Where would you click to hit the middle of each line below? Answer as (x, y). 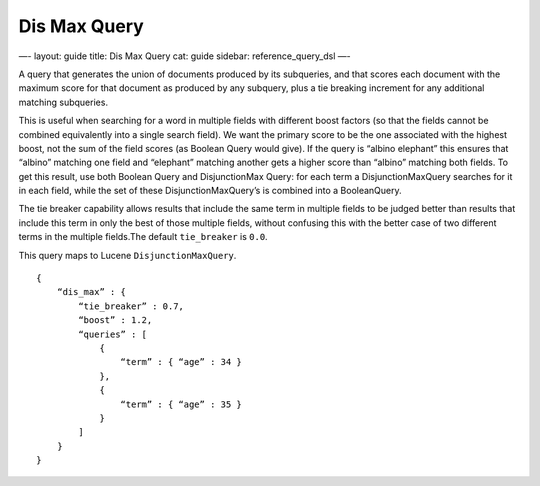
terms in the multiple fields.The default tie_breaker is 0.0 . (143, 237)
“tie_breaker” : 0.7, (131, 306)
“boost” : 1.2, (115, 320)
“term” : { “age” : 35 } (181, 404)
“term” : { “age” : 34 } (181, 362)
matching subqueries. (63, 102)
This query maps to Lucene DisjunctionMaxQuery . (127, 255)
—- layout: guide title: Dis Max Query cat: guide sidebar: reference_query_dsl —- (184, 56)
